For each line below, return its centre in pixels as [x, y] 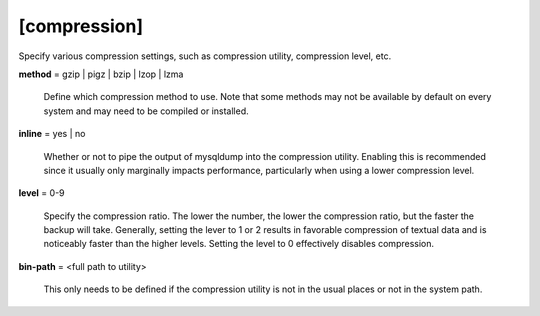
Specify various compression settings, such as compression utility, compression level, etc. [205, 56]
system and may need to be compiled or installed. [146, 111]
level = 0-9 [41, 193]
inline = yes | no [52, 134]
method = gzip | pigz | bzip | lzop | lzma [101, 74]
